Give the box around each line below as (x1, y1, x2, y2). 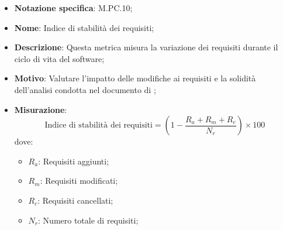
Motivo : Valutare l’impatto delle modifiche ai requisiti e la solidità (14, 72, 256, 84)
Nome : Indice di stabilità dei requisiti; (14, 21, 154, 33)
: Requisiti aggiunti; (38, 155, 109, 167)
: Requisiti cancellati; (37, 194, 113, 206)
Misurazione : (14, 103, 67, 115)
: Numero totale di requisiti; (38, 214, 139, 226)
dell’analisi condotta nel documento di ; (14, 83, 156, 95)
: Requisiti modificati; (40, 174, 118, 187)
